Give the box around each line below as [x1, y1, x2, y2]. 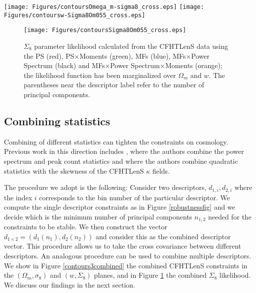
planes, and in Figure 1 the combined [94, 270, 207, 280]
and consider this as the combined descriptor [95, 231, 231, 241]
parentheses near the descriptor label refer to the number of [24, 79, 204, 90]
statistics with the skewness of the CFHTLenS [4, 165, 144, 176]
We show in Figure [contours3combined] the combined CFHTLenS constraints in [4, 260, 248, 270]
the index [4, 192, 33, 202]
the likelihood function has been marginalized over [24, 70, 176, 80]
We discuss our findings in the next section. [4, 279, 136, 290]
